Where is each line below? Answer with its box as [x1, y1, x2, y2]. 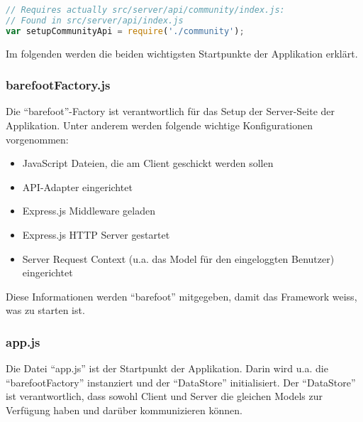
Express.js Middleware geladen [22, 203, 155, 218]
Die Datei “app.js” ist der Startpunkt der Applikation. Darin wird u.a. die [6, 361, 328, 376]
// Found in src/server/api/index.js [6, 15, 184, 26]
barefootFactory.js [6, 76, 111, 94]
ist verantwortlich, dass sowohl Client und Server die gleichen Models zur [6, 389, 323, 404]
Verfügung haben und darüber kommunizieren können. [6, 402, 242, 417]
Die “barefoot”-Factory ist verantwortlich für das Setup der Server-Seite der [6, 104, 335, 119]
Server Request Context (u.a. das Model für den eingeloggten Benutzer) [22, 251, 335, 266]
